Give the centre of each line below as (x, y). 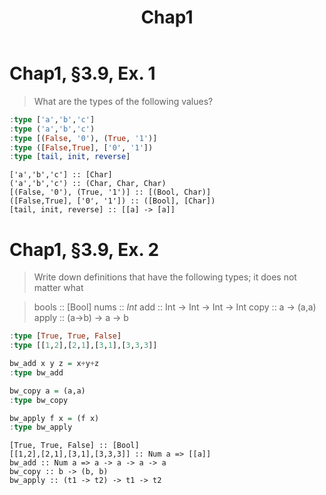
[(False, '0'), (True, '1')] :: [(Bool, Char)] (110, 192)
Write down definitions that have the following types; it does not (165, 277)
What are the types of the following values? (123, 101)
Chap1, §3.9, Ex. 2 (84, 249)
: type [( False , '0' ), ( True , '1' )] (83, 138)
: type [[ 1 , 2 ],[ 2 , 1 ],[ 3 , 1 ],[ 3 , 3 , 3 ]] (83, 346)
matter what (58, 288)
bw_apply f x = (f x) (54, 418)
